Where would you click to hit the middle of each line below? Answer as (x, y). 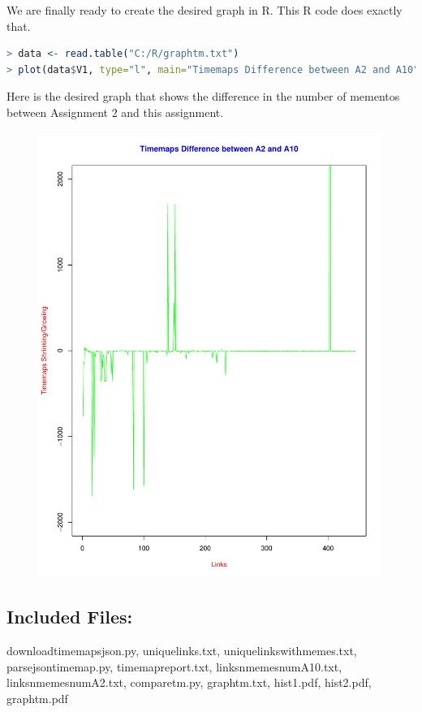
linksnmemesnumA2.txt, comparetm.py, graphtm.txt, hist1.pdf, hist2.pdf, (189, 682)
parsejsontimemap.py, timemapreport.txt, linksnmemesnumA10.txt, (174, 666)
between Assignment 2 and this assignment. (115, 112)
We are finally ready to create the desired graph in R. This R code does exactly (205, 10)
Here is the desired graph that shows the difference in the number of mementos (203, 96)
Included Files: (70, 617)
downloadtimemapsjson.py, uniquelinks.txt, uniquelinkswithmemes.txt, (182, 651)
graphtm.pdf (37, 699)
